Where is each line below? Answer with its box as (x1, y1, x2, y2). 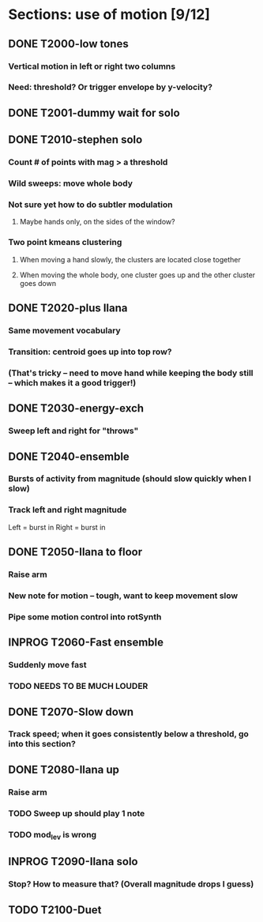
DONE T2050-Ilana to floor (8, 545, 143, 559)
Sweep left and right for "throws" (8, 425, 139, 436)
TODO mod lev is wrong (8, 829, 97, 841)
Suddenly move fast (8, 660, 87, 671)
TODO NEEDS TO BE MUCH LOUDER (8, 681, 148, 692)
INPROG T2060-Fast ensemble (8, 636, 164, 649)
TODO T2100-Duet (8, 903, 102, 916)
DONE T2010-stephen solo (8, 133, 143, 147)
